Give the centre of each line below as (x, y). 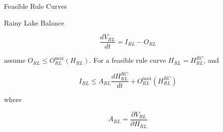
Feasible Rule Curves (35, 6)
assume (15, 60)
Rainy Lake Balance (34, 22)
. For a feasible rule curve (127, 60)
